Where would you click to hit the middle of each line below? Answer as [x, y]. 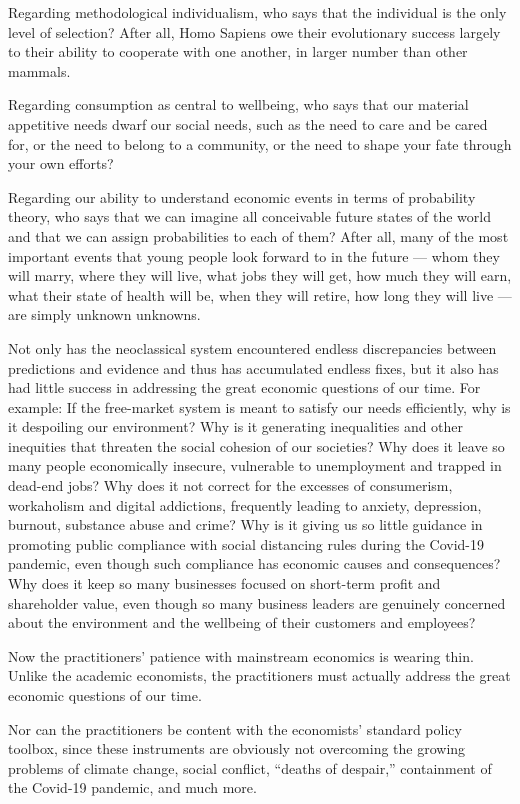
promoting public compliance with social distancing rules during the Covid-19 [246, 543]
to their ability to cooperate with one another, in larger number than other [238, 51]
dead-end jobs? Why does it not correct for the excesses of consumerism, [230, 485]
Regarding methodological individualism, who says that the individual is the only [257, 12]
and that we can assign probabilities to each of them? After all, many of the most [258, 235]
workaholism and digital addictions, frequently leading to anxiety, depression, [245, 504]
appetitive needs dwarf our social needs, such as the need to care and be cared [248, 123]
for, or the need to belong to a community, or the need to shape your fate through [260, 143]
